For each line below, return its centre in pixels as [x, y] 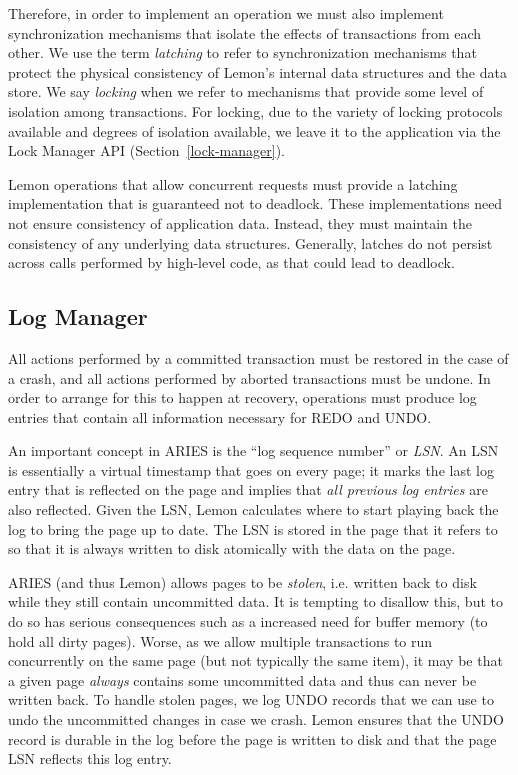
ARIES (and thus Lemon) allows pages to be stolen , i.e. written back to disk [242, 581]
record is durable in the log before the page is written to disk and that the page [252, 738]
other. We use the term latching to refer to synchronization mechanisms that [242, 52]
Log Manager [78, 316]
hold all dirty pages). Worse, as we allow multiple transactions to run [220, 640]
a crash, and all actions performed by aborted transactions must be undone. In [249, 377]
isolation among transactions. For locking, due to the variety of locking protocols [255, 110]
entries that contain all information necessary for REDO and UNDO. [220, 416]
